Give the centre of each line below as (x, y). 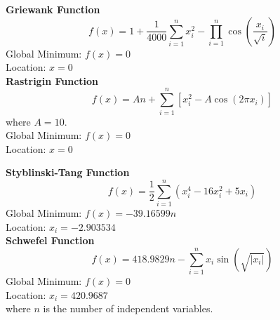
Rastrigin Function (52, 80)
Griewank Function (53, 9)
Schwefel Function (50, 240)
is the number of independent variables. (128, 308)
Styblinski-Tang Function (68, 172)
